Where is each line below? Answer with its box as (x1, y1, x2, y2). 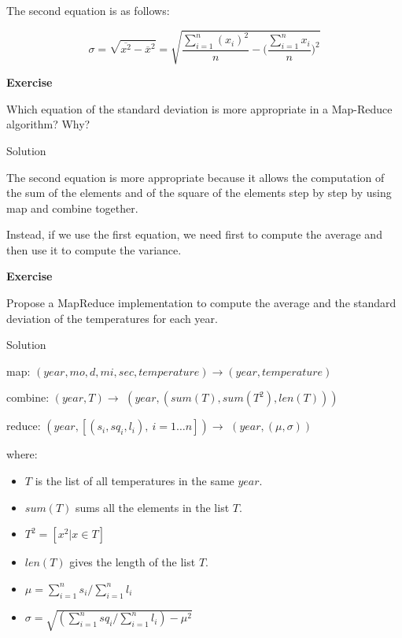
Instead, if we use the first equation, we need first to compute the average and (6, 226, 382, 243)
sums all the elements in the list (76, 499, 230, 515)
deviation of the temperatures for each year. (6, 310, 218, 326)
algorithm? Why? (6, 116, 90, 132)
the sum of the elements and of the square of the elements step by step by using (6, 184, 392, 201)
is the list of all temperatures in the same (35, 473, 234, 489)
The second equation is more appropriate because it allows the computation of (6, 169, 385, 185)
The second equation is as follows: (6, 2, 170, 18)
